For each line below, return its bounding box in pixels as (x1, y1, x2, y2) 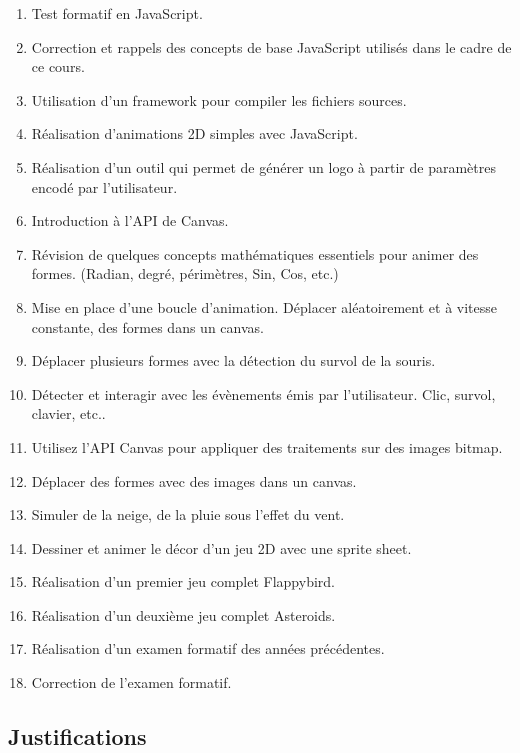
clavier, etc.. (31, 403, 106, 424)
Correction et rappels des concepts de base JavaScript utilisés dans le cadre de (31, 36, 512, 57)
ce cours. (31, 56, 85, 77)
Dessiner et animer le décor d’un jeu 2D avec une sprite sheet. (31, 537, 412, 558)
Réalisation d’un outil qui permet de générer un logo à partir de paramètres (31, 156, 496, 177)
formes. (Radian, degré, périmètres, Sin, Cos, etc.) (31, 263, 339, 284)
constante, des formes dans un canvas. (31, 316, 264, 337)
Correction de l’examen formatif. (31, 672, 232, 693)
